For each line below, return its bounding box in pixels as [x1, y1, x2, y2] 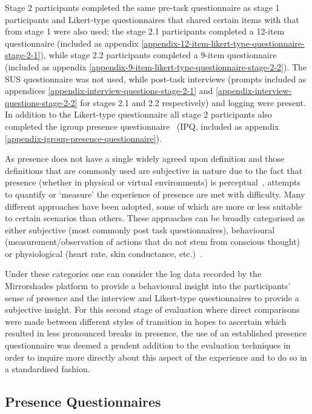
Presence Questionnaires [5, 392, 161, 411]
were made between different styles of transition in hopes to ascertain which [5, 315, 287, 327]
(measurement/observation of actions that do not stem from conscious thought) [5, 235, 300, 248]
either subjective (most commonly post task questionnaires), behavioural [5, 223, 275, 236]
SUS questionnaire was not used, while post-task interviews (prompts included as [5, 72, 307, 85]
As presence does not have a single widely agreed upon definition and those [5, 152, 285, 165]
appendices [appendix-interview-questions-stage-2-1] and [5, 84, 213, 97]
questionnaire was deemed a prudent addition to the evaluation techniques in [5, 339, 291, 352]
